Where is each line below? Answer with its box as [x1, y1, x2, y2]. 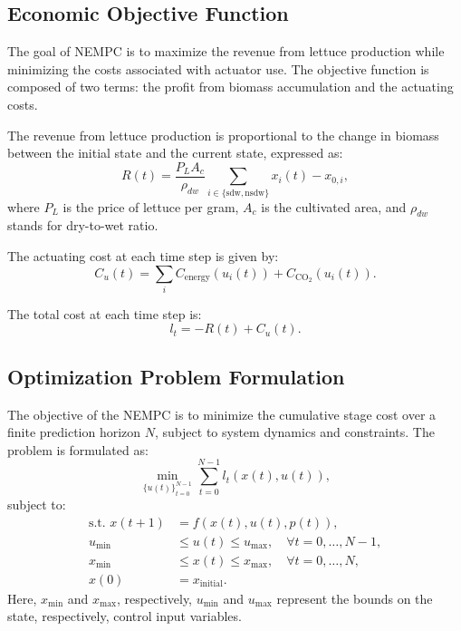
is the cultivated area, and [261, 197, 407, 216]
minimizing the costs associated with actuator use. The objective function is [7, 59, 429, 78]
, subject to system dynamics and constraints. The [155, 422, 435, 442]
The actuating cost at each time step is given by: [7, 246, 279, 265]
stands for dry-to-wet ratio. [7, 216, 158, 235]
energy [184, 273, 210, 282]
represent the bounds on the [276, 588, 433, 607]
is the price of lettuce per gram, [62, 197, 239, 216]
